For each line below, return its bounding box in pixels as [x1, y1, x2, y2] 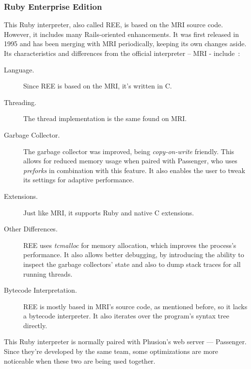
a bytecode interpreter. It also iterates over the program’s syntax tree [23, 311, 229, 321]
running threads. [23, 268, 73, 279]
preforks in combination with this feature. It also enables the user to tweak [23, 165, 245, 175]
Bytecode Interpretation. [4, 285, 77, 295]
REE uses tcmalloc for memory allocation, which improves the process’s [23, 240, 236, 250]
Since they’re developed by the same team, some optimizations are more [4, 346, 219, 356]
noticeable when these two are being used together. [4, 355, 156, 366]
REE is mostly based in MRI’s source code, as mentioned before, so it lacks [23, 301, 248, 311]
